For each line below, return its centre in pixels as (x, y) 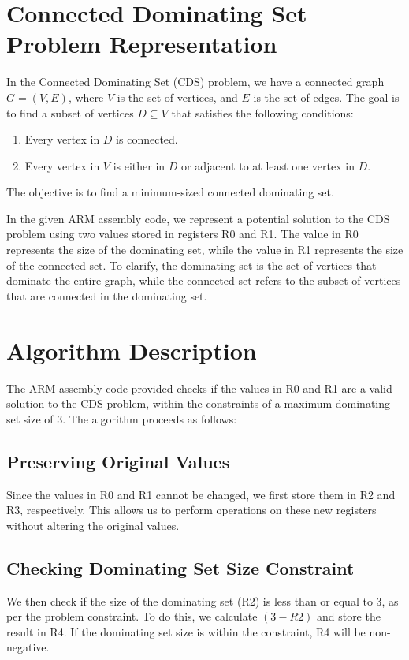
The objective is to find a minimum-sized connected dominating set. (170, 192)
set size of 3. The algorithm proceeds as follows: (122, 418)
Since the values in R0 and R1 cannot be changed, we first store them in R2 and (201, 494)
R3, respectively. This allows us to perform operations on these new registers (191, 510)
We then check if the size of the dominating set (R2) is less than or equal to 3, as (203, 600)
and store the (348, 616)
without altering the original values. (93, 525)
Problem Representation (142, 44)
